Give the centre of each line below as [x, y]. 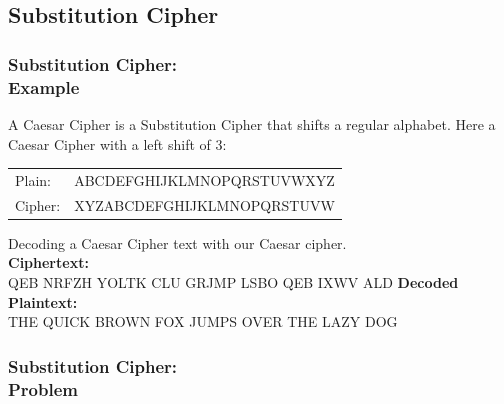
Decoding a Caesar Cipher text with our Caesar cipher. [177, 242]
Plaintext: [43, 301]
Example [44, 86]
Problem [43, 388]
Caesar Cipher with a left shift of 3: [117, 143]
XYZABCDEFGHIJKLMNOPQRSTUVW [204, 204]
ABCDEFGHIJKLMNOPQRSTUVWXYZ [204, 179]
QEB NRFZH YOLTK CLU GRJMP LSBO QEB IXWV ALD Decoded [233, 281]
